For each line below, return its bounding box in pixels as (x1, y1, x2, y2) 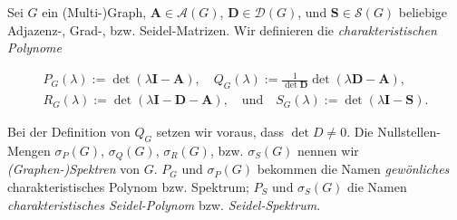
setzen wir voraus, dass (156, 122, 285, 141)
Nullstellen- (377, 122, 441, 141)
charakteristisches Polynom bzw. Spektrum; (7, 177, 249, 196)
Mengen (7, 140, 51, 159)
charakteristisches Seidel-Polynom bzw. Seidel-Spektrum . (7, 195, 321, 214)
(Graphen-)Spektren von (7, 159, 141, 178)
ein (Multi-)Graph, (42, 3, 147, 21)
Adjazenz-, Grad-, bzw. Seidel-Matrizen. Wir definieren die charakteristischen (7, 20, 437, 39)
